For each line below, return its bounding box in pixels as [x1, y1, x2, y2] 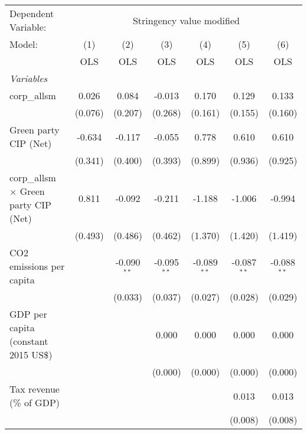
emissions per [9, 259, 65, 273]
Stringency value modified [132, 13, 240, 27]
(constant [9, 334, 48, 348]
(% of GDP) [9, 396, 60, 409]
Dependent [9, 6, 54, 20]
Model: [9, 37, 38, 51]
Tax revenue [9, 382, 60, 396]
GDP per [9, 307, 47, 321]
